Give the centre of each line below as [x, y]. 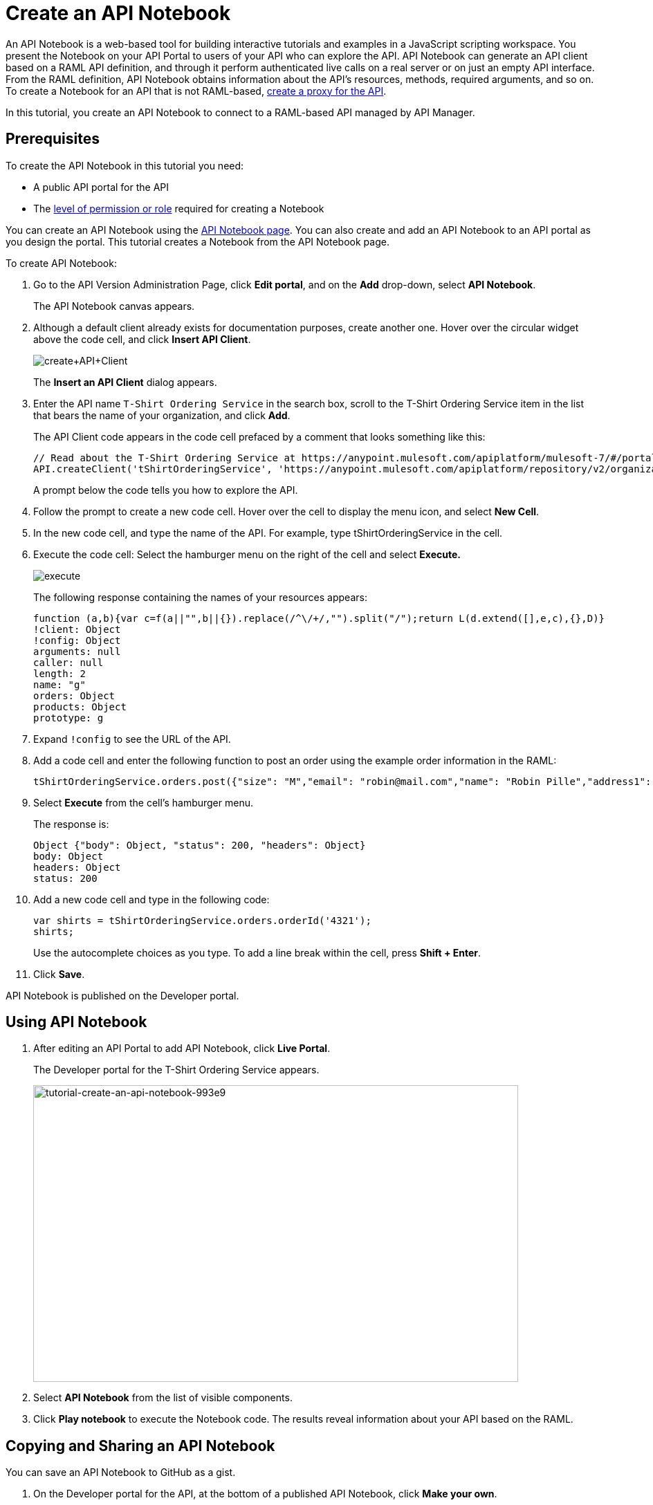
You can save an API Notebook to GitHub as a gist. [121, 1472]
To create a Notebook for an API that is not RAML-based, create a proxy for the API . [196, 91]
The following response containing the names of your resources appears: [200, 597]
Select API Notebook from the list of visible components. [163, 1398]
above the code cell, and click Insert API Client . [142, 339]
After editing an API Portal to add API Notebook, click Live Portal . [182, 1049]
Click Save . [59, 974]
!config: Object [77, 640]
